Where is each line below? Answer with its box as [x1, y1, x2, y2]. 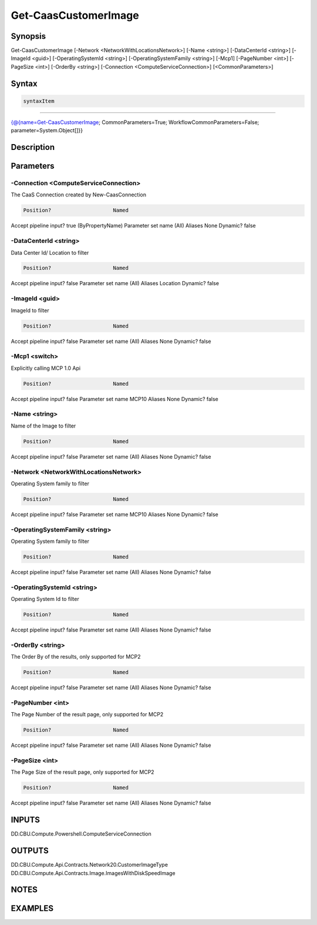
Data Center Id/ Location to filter [11, 249, 89, 256]
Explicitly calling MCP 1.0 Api [11, 365, 81, 372]
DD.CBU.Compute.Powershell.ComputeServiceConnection [11, 830, 152, 837]
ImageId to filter [11, 306, 49, 314]
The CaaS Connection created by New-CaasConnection [11, 191, 147, 198]
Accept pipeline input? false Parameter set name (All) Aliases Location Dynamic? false [11, 280, 220, 287]
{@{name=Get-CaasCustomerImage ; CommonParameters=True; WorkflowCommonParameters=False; [11, 118, 259, 126]
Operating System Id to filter [11, 596, 79, 603]
